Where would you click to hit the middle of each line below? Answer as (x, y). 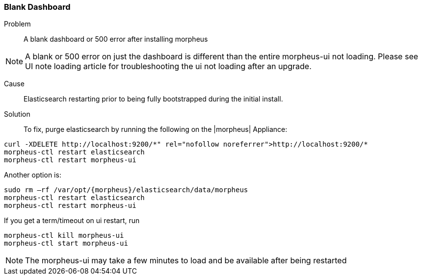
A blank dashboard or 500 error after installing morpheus (116, 39)
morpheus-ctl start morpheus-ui (66, 243)
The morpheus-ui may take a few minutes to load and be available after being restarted (186, 261)
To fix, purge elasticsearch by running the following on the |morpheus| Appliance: (156, 129)
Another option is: (33, 175)
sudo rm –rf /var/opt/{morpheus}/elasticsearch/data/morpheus (126, 190)
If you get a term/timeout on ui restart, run (72, 221)
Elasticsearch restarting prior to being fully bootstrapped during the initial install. (153, 99)
